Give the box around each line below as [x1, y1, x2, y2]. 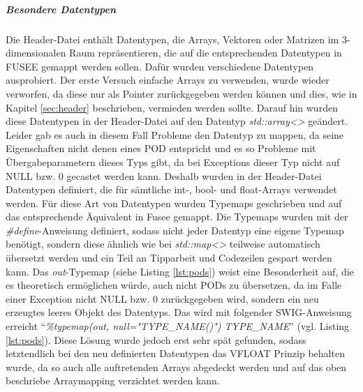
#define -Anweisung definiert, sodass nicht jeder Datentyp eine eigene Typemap [6, 223, 344, 237]
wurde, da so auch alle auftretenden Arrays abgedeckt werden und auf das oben [6, 359, 347, 374]
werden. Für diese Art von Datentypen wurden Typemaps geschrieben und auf [6, 195, 342, 210]
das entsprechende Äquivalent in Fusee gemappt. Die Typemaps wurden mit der [6, 209, 348, 224]
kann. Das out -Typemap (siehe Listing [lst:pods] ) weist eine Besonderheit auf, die [6, 264, 354, 278]
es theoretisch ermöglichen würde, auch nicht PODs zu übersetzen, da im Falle [6, 278, 342, 292]
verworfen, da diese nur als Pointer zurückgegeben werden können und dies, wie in [6, 86, 357, 100]
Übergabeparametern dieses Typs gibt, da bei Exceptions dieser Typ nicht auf [6, 154, 340, 169]
